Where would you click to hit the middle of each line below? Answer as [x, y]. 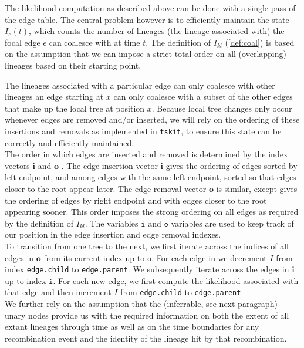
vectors [17, 165]
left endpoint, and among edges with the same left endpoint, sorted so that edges [151, 177]
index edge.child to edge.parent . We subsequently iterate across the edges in [147, 269]
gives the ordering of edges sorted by [232, 165]
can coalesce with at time [94, 42]
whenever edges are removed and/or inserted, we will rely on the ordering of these [152, 119]
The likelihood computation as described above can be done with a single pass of [150, 8]
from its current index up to [94, 257]
